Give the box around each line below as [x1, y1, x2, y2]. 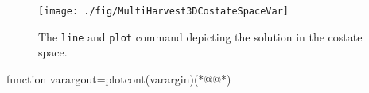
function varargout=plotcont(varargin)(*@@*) [6, 70, 231, 87]
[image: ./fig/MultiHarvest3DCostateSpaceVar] [38, 6, 289, 17]
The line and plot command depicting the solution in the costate [38, 28, 363, 45]
